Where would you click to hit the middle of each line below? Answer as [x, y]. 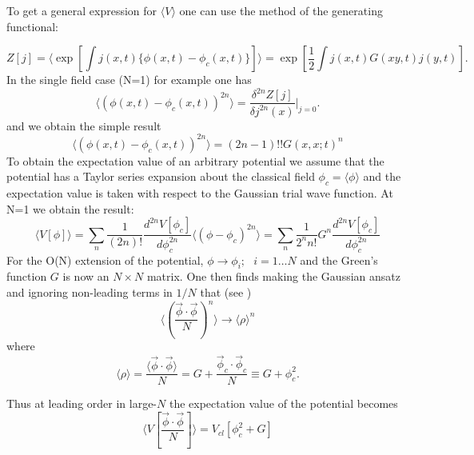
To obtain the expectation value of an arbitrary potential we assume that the [195, 160]
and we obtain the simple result [84, 125]
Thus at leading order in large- [82, 403]
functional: [32, 26]
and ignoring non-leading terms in [90, 291]
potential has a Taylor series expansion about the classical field [161, 176]
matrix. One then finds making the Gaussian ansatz [273, 276]
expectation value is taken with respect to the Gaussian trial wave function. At [200, 193]
